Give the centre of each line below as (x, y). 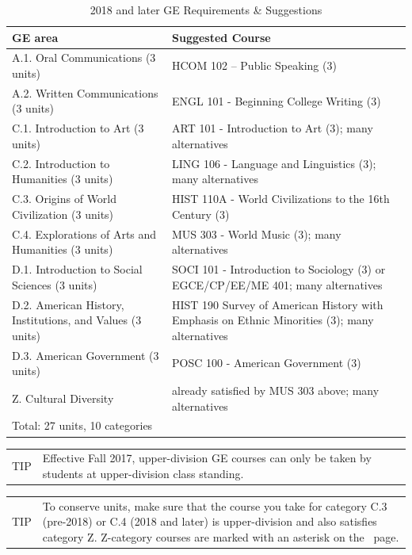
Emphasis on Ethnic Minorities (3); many (273, 320)
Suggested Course (221, 37)
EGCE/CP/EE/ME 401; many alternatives (277, 284)
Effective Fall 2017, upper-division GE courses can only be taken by (207, 458)
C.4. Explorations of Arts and (84, 233)
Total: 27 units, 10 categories (82, 425)
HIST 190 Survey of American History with (277, 304)
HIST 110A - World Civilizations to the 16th (280, 199)
